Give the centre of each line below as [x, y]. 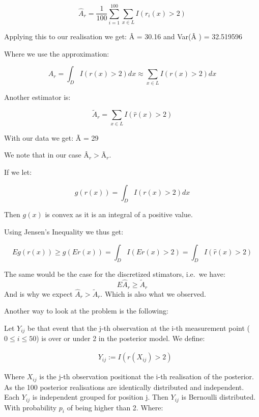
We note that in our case [43, 155]
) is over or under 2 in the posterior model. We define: [121, 338]
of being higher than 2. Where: [115, 407]
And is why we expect [38, 293]
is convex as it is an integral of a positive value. [119, 214]
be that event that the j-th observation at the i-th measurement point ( [139, 328]
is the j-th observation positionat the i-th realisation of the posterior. [147, 376]
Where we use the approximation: [57, 53]
